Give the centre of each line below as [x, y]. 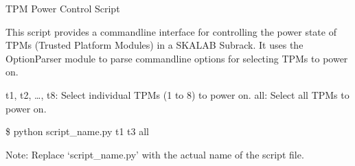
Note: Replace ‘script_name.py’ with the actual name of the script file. [155, 154]
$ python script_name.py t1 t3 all [77, 131]
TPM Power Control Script [63, 8]
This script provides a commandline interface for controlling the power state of [171, 31]
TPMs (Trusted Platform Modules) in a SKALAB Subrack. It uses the [154, 45]
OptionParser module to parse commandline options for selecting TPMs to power [177, 58]
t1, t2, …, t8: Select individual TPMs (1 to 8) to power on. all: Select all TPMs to [177, 94]
